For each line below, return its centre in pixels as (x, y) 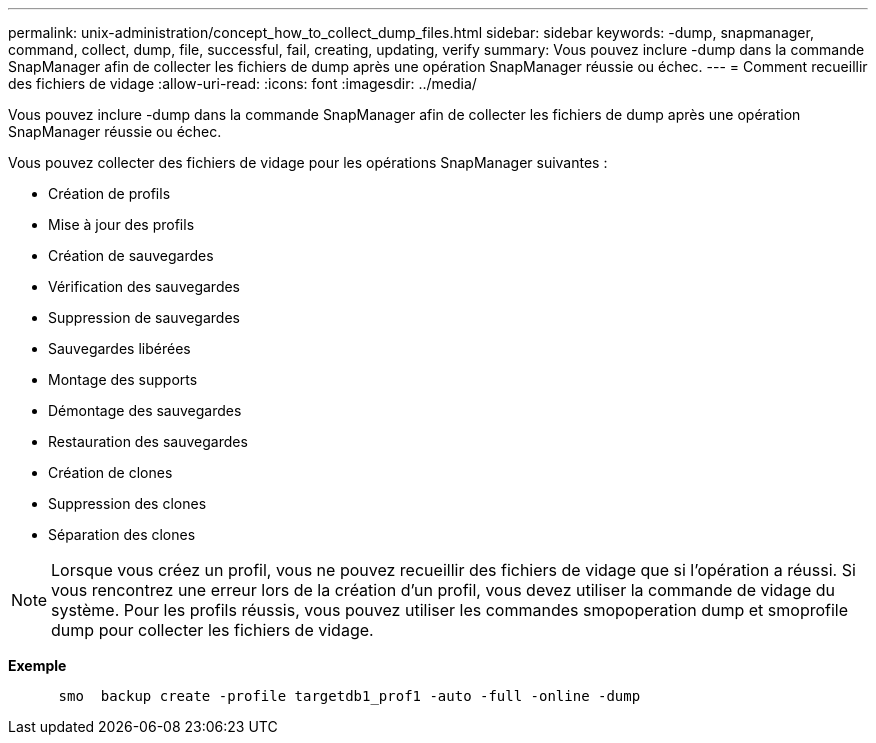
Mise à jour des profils (121, 224)
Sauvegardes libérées (119, 348)
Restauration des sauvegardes (148, 441)
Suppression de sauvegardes (144, 317)
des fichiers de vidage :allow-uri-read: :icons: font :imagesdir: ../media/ (242, 83)
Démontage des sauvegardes (145, 410)
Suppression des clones (127, 503)
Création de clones (110, 472)
